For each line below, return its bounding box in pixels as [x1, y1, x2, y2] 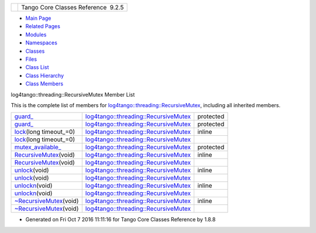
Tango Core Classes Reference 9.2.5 [21, 4, 124, 11]
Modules [25, 31, 47, 38]
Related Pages [25, 23, 61, 30]
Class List [25, 64, 49, 71]
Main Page [25, 15, 51, 22]
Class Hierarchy [25, 72, 64, 79]
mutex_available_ [14, 143, 61, 152]
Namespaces [25, 39, 58, 46]
